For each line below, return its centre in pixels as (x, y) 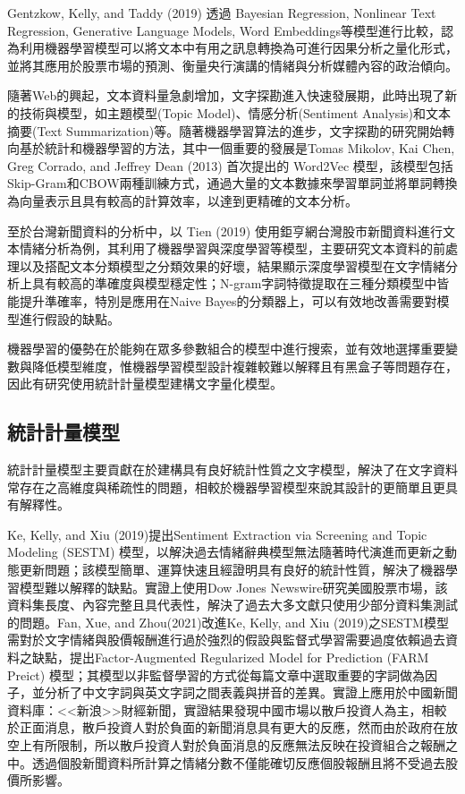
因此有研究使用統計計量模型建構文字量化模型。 (145, 384)
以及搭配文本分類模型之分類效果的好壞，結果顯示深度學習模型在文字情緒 (232, 265)
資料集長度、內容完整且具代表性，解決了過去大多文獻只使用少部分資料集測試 (232, 605)
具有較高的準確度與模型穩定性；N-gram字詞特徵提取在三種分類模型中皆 (241, 283)
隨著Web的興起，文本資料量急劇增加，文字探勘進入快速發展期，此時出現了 (226, 95)
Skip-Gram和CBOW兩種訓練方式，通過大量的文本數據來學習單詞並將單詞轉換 (232, 183)
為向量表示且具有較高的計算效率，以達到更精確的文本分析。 (182, 200)
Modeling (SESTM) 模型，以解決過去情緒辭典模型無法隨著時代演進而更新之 (226, 552)
